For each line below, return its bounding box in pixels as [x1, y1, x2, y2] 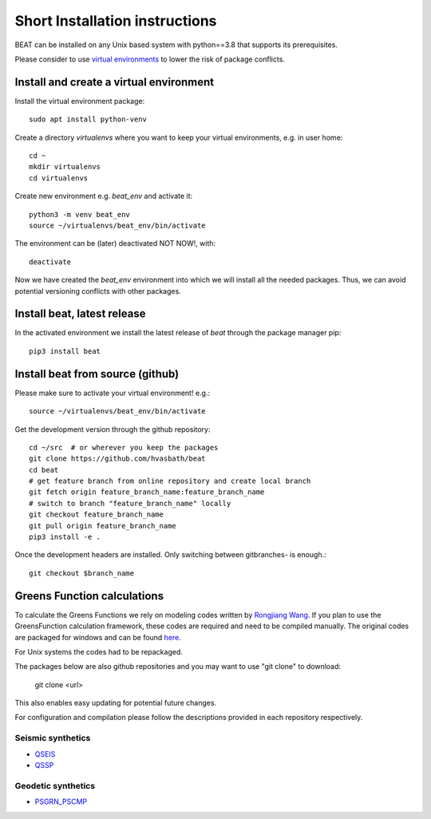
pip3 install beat [29, 346, 101, 355]
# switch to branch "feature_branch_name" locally [29, 499, 231, 508]
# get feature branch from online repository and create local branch [29, 477, 311, 486]
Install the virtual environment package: [14, 96, 145, 105]
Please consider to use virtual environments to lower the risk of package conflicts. [14, 54, 285, 64]
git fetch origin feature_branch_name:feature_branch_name [29, 488, 265, 497]
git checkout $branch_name [29, 568, 135, 578]
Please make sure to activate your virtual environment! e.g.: [14, 388, 211, 398]
